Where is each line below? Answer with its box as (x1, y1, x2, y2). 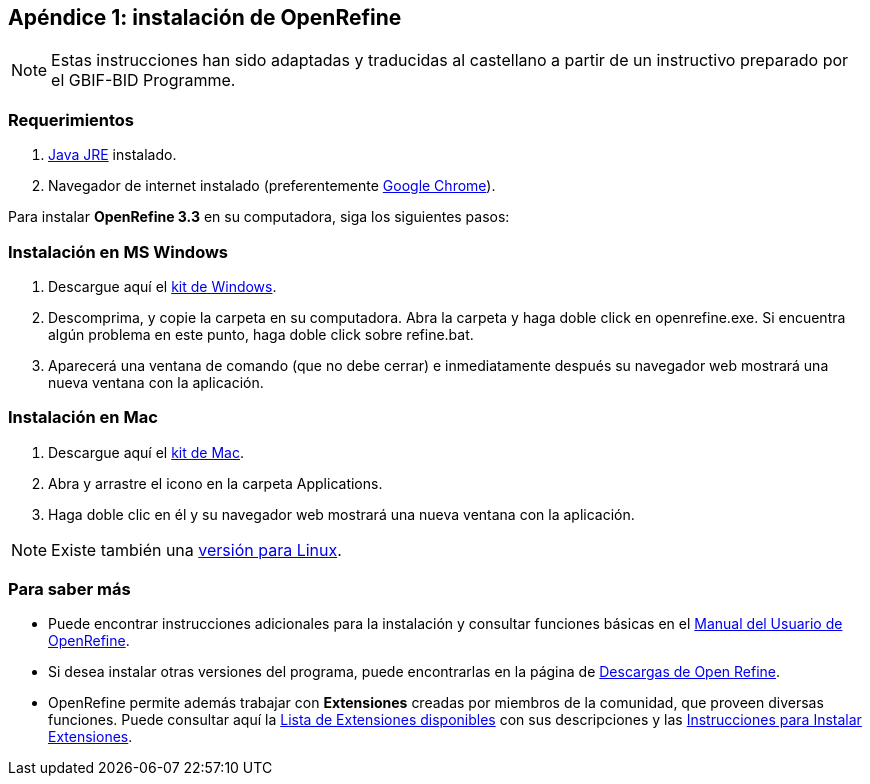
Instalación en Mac (8, 407, 158, 428)
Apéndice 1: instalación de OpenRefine (8, 5, 402, 30)
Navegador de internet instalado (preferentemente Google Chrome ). (48, 177, 496, 195)
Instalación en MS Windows (8, 241, 229, 262)
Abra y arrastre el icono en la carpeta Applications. (48, 474, 383, 492)
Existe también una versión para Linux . (51, 539, 342, 560)
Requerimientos (8, 109, 135, 130)
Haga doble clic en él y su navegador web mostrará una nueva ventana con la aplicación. (48, 505, 635, 523)
